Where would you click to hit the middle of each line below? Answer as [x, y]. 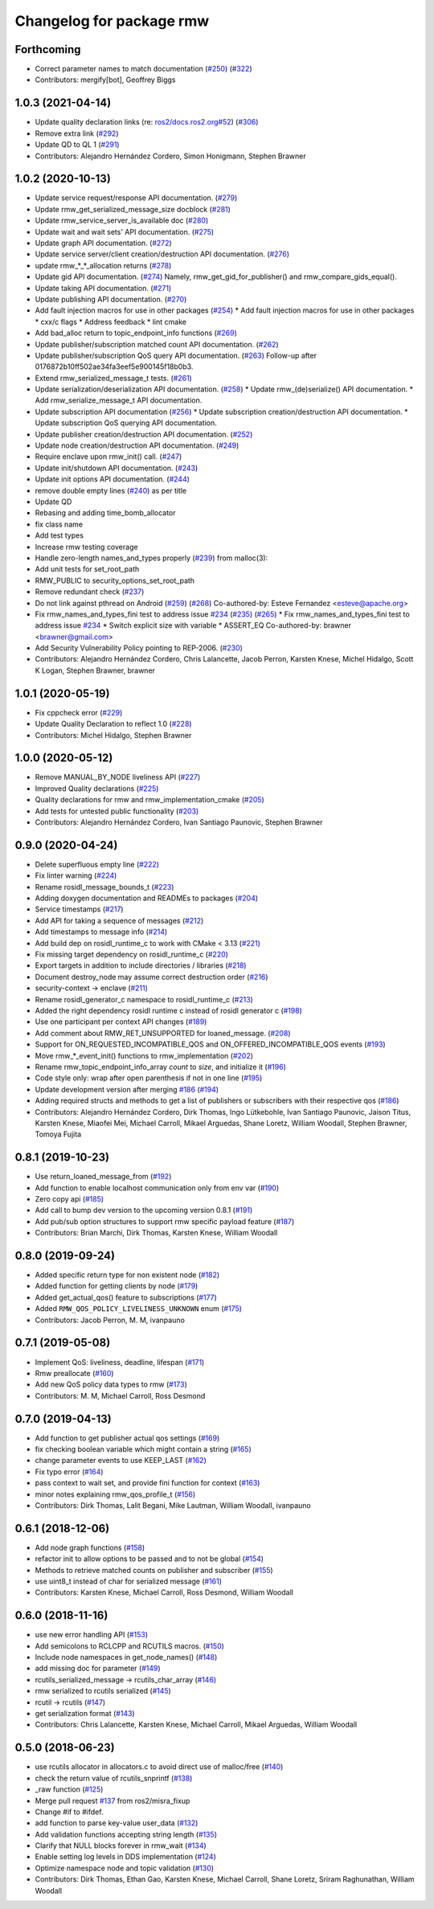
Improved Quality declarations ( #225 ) [97, 789]
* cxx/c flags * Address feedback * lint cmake [111, 322]
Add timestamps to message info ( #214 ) [101, 932]
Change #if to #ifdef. [69, 1812]
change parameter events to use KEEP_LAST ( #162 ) [121, 1460]
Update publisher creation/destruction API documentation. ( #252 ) [144, 434]
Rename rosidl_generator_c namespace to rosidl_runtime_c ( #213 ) [144, 999]
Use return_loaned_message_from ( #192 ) [103, 1177]
